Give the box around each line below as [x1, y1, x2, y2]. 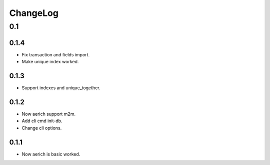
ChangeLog [9, 7, 58, 18]
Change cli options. [21, 125, 62, 131]
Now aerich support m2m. [21, 111, 76, 117]
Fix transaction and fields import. [21, 51, 90, 57]
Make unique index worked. [21, 59, 79, 65]
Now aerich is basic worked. [21, 151, 80, 157]
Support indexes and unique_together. [21, 85, 100, 91]
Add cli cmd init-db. [21, 118, 62, 124]
